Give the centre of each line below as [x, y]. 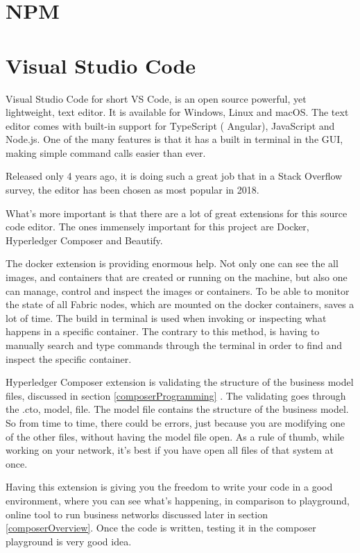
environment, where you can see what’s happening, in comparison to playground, [178, 500]
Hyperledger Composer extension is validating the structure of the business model [180, 382]
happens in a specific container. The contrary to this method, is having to [163, 331]
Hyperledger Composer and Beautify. [84, 240]
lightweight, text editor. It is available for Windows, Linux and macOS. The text [177, 112]
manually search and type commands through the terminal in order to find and [174, 345]
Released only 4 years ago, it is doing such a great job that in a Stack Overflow [174, 176]
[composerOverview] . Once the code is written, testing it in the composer [161, 528]
